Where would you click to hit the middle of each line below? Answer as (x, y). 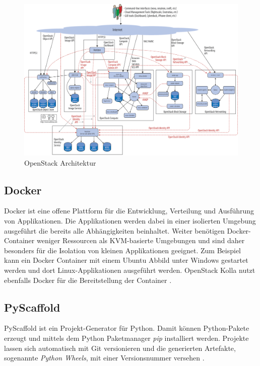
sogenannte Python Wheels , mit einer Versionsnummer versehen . (104, 358)
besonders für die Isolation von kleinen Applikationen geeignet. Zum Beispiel (122, 250)
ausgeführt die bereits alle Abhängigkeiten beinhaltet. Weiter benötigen (114, 230)
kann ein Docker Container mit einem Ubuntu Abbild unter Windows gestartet (126, 260)
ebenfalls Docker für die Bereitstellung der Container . (88, 280)
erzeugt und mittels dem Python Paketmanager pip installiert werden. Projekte (126, 338)
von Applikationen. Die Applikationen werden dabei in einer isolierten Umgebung (130, 221)
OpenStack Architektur (60, 162)
